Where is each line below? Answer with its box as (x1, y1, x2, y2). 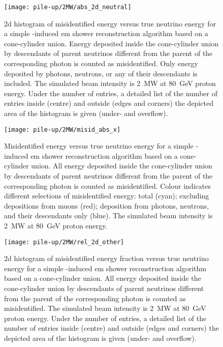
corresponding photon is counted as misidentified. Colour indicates (4, 180, 211, 191)
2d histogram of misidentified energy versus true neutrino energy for (4, 18, 216, 28)
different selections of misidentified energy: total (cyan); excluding (4, 190, 209, 201)
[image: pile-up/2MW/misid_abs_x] (4, 126, 121, 133)
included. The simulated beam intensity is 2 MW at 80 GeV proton (4, 78, 216, 89)
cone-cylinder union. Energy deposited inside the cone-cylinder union (4, 38, 219, 48)
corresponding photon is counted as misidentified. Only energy (4, 58, 198, 69)
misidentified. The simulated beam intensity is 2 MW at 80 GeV (4, 303, 206, 313)
